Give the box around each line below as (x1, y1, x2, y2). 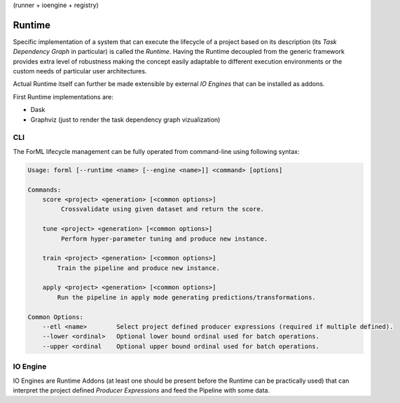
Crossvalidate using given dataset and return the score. (60, 205, 265, 213)
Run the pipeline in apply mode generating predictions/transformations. (57, 293, 317, 301)
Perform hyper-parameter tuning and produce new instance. (60, 234, 268, 243)
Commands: (27, 185, 62, 194)
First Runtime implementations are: (13, 92, 113, 101)
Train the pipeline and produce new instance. (57, 264, 220, 272)
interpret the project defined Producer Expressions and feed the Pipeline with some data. (13, 386, 270, 395)
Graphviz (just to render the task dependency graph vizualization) (30, 115, 221, 124)
